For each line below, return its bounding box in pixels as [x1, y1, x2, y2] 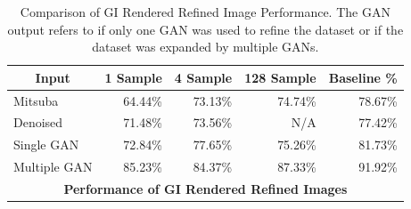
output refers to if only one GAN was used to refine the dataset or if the [7, 20, 404, 38]
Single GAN [13, 135, 79, 154]
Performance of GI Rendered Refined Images [63, 180, 348, 197]
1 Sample [104, 68, 162, 86]
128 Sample [244, 68, 316, 86]
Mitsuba [13, 91, 59, 109]
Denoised [13, 113, 63, 132]
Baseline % [328, 68, 398, 86]
